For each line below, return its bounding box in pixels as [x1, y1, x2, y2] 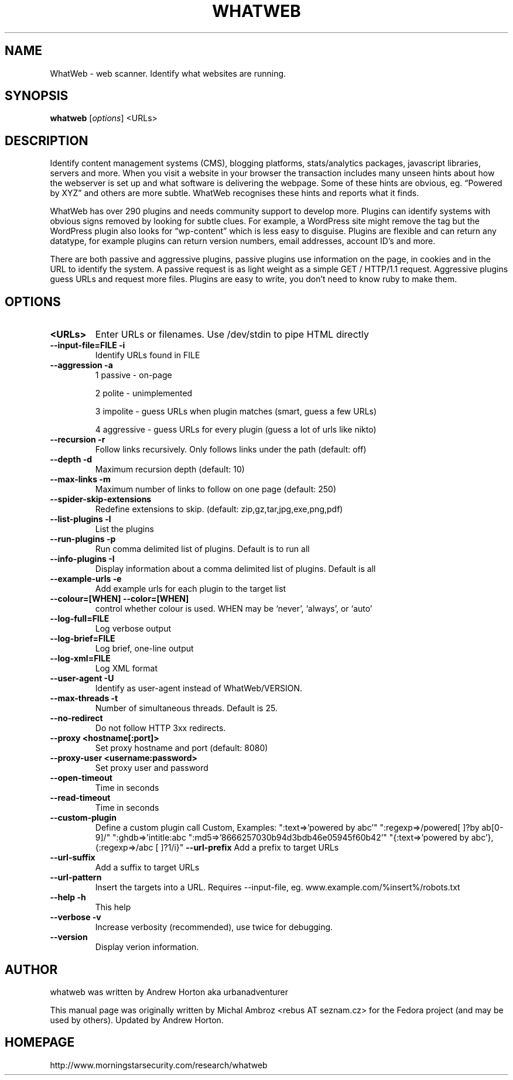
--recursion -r [50, 434, 105, 445]
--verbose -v [50, 912, 101, 923]
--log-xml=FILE [50, 653, 111, 664]
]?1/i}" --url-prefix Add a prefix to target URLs [160, 842, 339, 853]
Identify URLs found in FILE [95, 350, 200, 361]
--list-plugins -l [50, 514, 111, 524]
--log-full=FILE [50, 613, 110, 624]
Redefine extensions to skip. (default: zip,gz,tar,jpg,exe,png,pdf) [95, 504, 343, 515]
